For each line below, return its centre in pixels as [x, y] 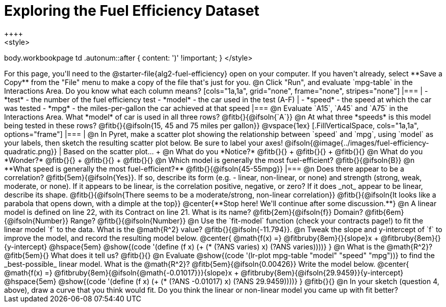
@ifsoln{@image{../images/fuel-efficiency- [357, 143]
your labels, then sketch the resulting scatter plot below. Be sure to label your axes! [143, 143]
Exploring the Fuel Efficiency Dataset [132, 11]
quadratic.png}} [31, 151]
